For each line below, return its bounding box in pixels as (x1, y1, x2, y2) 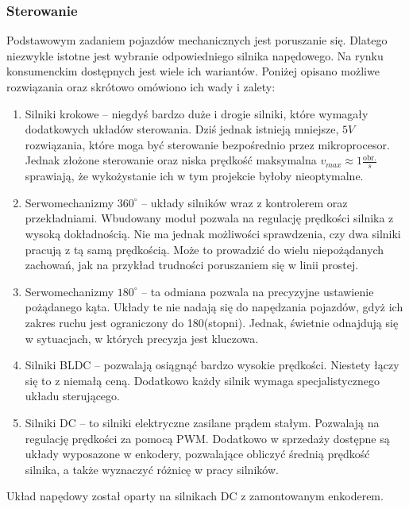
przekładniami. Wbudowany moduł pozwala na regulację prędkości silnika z (25, 210, 394, 226)
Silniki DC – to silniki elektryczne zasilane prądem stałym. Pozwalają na (25, 414, 380, 430)
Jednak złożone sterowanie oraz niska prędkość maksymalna (25, 152, 317, 168)
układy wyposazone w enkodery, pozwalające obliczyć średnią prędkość (25, 445, 370, 462)
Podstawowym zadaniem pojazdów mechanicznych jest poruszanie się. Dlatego (6, 32, 388, 48)
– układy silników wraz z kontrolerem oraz (141, 194, 348, 210)
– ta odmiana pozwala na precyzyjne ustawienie (141, 283, 374, 299)
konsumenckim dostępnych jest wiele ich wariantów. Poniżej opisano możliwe (6, 63, 380, 79)
